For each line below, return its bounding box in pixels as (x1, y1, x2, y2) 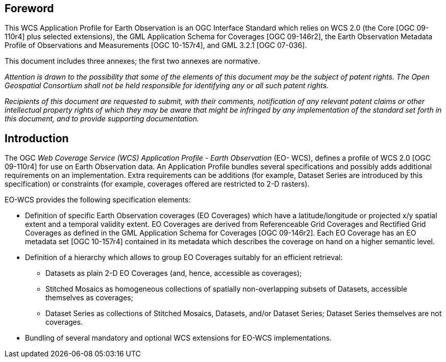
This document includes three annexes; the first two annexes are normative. (5, 57, 260, 66)
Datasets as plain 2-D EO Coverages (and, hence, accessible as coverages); (45, 269, 302, 278)
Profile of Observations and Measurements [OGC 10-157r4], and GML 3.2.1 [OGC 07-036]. (5, 41, 307, 50)
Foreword (5, 2, 54, 15)
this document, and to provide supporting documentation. (5, 114, 199, 123)
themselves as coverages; (45, 293, 133, 302)
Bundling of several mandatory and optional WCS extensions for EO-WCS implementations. (25, 333, 332, 343)
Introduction (5, 132, 69, 145)
